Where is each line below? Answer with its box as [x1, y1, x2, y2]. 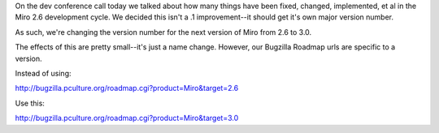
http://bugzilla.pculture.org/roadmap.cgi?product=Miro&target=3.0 [15, 114, 239, 123]
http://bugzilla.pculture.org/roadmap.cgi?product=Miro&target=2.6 [15, 84, 239, 93]
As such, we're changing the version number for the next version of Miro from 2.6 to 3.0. [15, 27, 312, 36]
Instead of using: [15, 68, 72, 78]
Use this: [15, 98, 45, 108]
